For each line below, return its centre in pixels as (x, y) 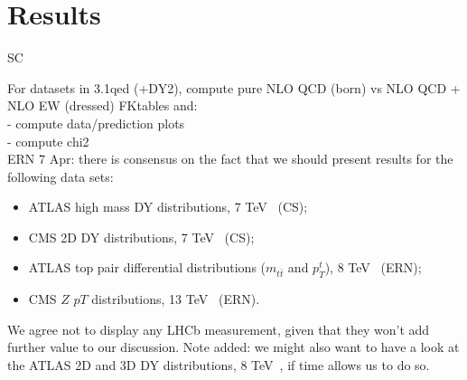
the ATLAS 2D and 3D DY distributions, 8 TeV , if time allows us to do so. (219, 365)
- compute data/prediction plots (96, 123)
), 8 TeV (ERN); (373, 267)
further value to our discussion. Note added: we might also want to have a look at (233, 347)
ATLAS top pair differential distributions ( (147, 267)
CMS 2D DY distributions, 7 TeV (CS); (141, 237)
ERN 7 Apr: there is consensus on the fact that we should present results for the (230, 159)
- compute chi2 (48, 141)
